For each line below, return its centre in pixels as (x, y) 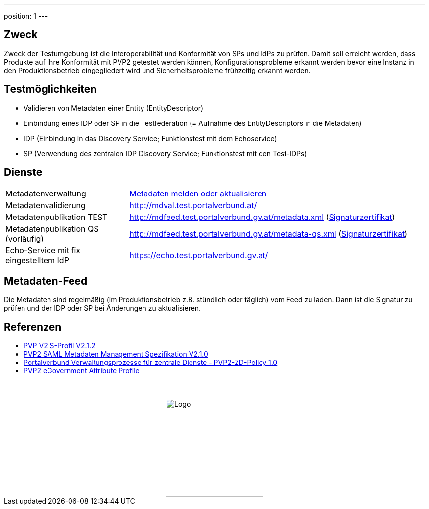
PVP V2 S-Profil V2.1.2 (60, 346)
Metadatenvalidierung (46, 205)
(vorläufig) (25, 238)
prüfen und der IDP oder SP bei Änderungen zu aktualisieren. (103, 308)
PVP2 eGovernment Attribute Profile (82, 371)
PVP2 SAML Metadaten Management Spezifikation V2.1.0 (116, 354)
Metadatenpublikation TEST (57, 217)
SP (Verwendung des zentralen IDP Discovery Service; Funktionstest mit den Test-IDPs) (165, 153)
